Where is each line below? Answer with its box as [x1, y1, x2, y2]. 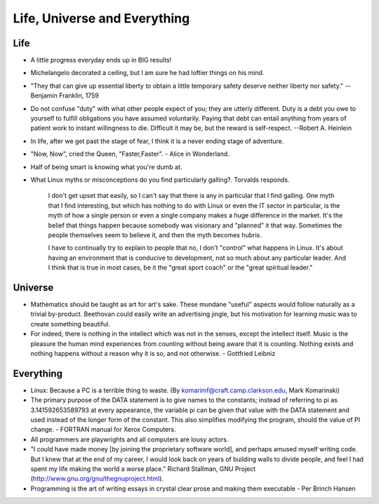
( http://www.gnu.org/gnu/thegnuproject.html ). [30, 475, 164, 483]
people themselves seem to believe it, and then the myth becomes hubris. [48, 230, 262, 239]
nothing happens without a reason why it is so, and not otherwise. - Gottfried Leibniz [30, 349, 276, 357]
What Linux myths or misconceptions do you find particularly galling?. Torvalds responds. [30, 175, 291, 184]
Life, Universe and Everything [13, 11, 190, 26]
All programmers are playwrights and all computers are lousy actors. [30, 435, 229, 444]
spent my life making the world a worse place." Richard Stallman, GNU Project [30, 464, 256, 473]
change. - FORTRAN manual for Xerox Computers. [30, 425, 176, 434]
